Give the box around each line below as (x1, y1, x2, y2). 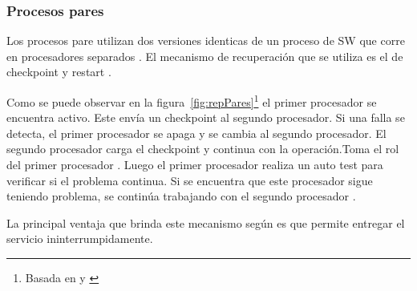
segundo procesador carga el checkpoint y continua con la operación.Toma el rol (6, 140, 399, 157)
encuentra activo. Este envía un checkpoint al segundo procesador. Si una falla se (6, 109, 405, 126)
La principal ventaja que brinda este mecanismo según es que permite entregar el (6, 214, 405, 231)
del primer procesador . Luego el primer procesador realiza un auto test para (6, 156, 383, 173)
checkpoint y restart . (6, 63, 111, 80)
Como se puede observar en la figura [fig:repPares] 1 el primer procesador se (6, 91, 377, 110)
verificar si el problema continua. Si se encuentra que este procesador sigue (6, 172, 373, 188)
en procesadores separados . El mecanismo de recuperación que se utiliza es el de (6, 47, 403, 64)
